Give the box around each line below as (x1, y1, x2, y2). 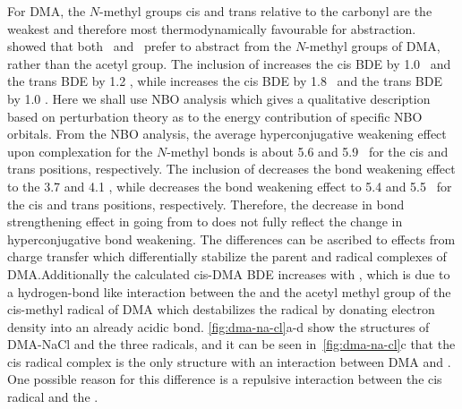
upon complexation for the (7, 141, 153, 160)
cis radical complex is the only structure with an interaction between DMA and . (7, 352, 451, 371)
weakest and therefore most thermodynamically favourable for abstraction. (7, 19, 416, 38)
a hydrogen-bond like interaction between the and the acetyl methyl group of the (7, 282, 451, 301)
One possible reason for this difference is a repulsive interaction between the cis (7, 370, 442, 388)
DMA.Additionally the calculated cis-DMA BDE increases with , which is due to (7, 264, 450, 283)
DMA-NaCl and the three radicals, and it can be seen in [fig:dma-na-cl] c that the (7, 335, 456, 354)
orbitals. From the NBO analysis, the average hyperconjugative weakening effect (7, 124, 447, 143)
